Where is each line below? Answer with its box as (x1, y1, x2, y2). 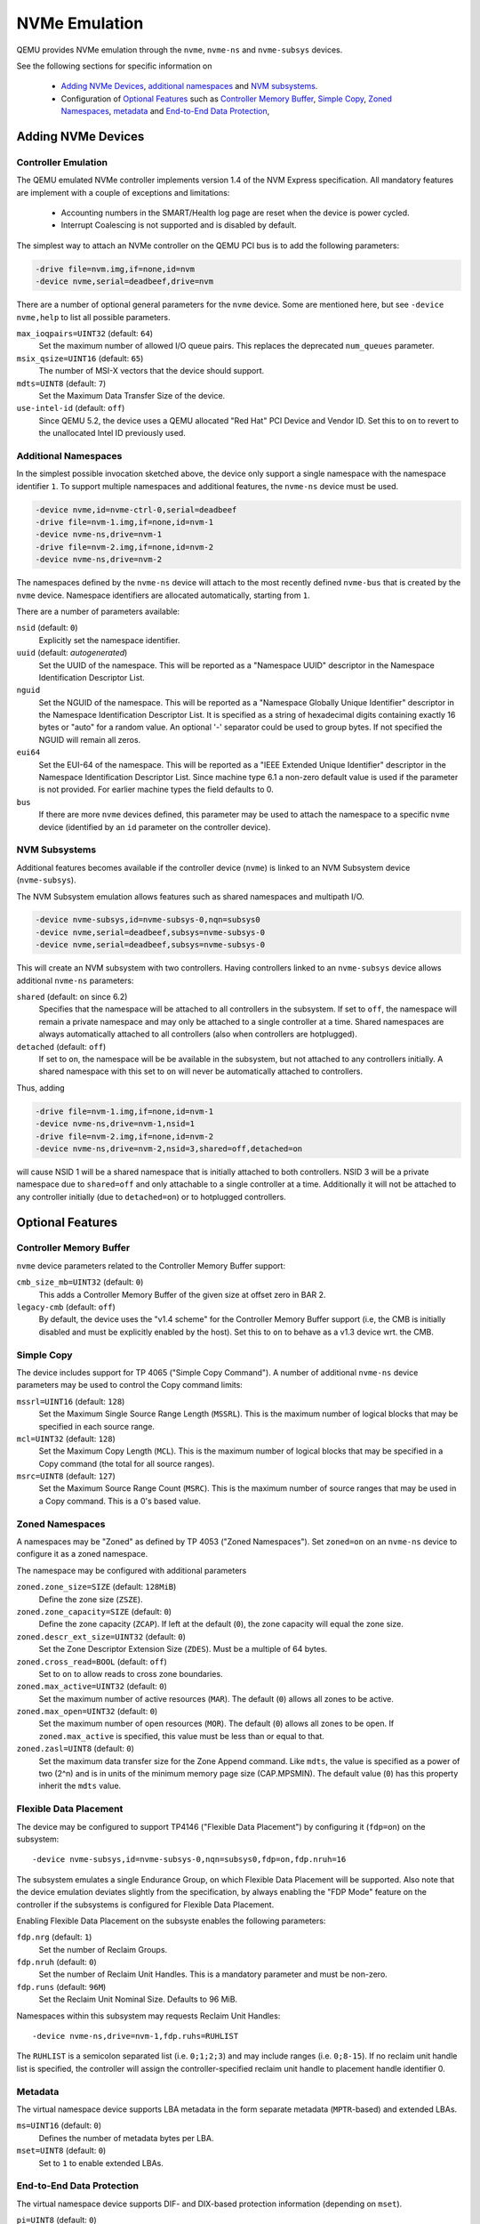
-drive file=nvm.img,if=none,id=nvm (35, 263, 196, 274)
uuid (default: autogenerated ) (16, 648, 128, 658)
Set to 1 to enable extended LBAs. (38, 2157, 164, 2168)
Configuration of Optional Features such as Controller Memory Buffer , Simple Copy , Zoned (60, 93, 393, 104)
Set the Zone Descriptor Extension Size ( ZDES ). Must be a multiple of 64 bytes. (38, 1644, 328, 1655)
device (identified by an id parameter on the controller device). (38, 821, 271, 832)
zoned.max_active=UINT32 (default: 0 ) (16, 1681, 168, 1692)
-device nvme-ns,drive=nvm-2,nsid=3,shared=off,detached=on (35, 1143, 303, 1154)
